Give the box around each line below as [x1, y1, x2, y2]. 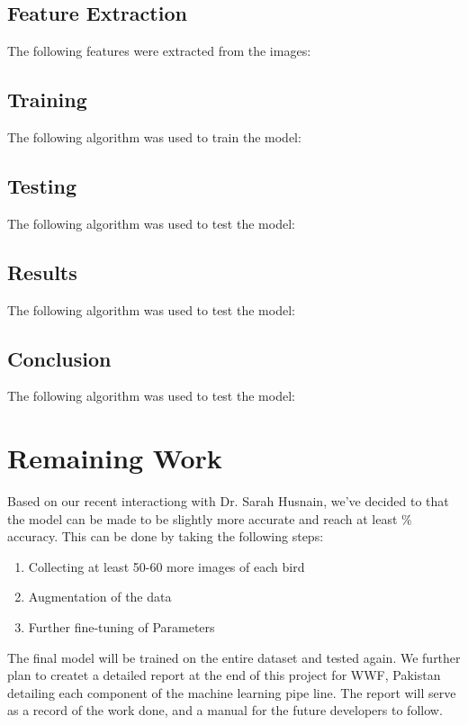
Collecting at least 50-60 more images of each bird [28, 557, 305, 575]
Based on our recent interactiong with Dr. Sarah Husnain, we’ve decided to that [7, 492, 449, 511]
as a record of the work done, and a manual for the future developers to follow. [7, 701, 443, 720]
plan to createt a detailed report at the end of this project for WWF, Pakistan [7, 666, 441, 684]
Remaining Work [7, 440, 222, 476]
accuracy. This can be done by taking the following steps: [7, 527, 324, 546]
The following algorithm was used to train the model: [7, 128, 301, 146]
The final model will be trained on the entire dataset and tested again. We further [7, 648, 461, 666]
